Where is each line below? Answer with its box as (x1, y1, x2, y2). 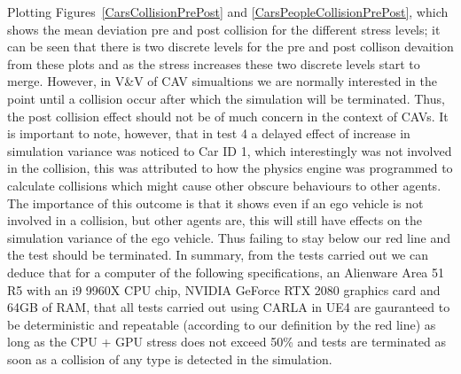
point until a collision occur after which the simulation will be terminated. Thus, (7, 89, 445, 107)
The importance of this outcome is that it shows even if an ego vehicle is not (7, 193, 424, 212)
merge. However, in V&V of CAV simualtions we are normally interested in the (7, 72, 437, 90)
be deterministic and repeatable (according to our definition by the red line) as (7, 315, 436, 333)
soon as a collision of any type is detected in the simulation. (7, 349, 332, 368)
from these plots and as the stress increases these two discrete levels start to (7, 54, 420, 73)
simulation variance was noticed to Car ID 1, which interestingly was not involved (7, 141, 452, 160)
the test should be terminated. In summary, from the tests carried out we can (7, 245, 428, 264)
